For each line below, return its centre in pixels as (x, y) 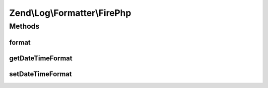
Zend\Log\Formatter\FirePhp (70, 13)
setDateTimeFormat (40, 74)
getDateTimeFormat (41, 58)
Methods (24, 26)
